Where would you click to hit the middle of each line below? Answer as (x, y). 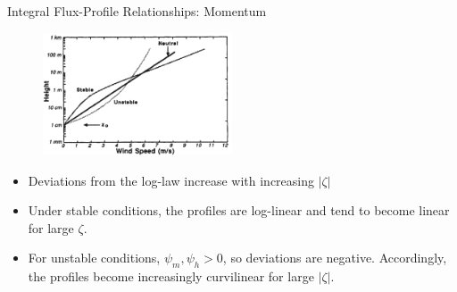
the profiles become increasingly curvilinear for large (171, 276)
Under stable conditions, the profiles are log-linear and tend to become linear (239, 210)
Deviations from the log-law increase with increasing (171, 180)
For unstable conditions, (94, 258)
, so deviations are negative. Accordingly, (335, 258)
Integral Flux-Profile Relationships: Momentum (137, 11)
